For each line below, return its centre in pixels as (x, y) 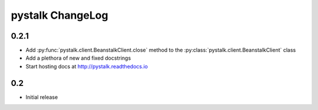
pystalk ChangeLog (59, 15)
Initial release (42, 97)
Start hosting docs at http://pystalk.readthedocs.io (87, 66)
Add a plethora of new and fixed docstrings (78, 58)
